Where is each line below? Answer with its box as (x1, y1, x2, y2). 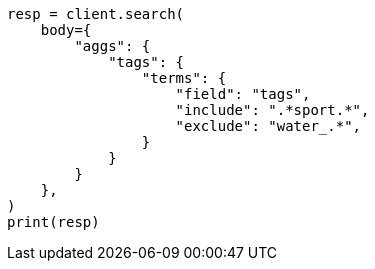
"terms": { (141, 70, 227, 86)
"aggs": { (74, 38, 151, 54)
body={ (40, 22, 92, 38)
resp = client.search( (7, 6, 185, 22)
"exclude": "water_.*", (175, 118, 362, 134)
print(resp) (7, 214, 100, 230)
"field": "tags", (175, 86, 311, 102)
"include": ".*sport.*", (175, 102, 370, 118)
